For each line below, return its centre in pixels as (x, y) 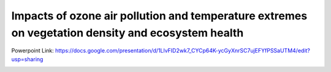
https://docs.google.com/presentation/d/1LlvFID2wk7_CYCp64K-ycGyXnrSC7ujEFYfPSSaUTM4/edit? (183, 51)
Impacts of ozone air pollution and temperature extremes (159, 16)
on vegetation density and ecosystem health (127, 33)
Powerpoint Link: (33, 51)
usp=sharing (27, 59)
